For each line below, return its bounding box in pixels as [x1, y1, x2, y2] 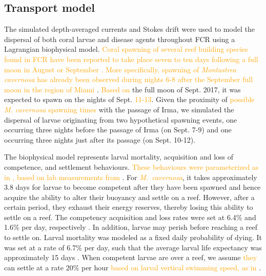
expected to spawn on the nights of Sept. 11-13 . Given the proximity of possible [4, 94, 255, 105]
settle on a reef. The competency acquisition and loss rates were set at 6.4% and [4, 211, 256, 222]
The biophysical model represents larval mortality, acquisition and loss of [4, 151, 234, 162]
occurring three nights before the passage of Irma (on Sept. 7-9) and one [4, 124, 232, 135]
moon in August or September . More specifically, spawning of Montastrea [4, 64, 236, 74]
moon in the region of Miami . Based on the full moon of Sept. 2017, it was [4, 84, 241, 94]
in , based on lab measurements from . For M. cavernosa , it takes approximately [4, 171, 257, 182]
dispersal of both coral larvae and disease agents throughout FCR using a [4, 33, 235, 44]
